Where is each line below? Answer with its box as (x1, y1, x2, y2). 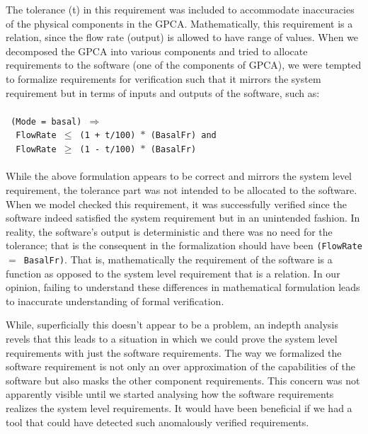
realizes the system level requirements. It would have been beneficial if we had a (6, 400, 352, 415)
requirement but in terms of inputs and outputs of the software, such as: (6, 85, 320, 100)
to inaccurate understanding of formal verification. (6, 293, 224, 308)
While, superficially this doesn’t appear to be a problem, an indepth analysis (6, 317, 338, 332)
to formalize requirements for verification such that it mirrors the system (6, 71, 321, 86)
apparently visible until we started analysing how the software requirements (6, 387, 334, 401)
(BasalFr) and (150, 130, 217, 141)
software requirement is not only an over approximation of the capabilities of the (6, 359, 355, 374)
